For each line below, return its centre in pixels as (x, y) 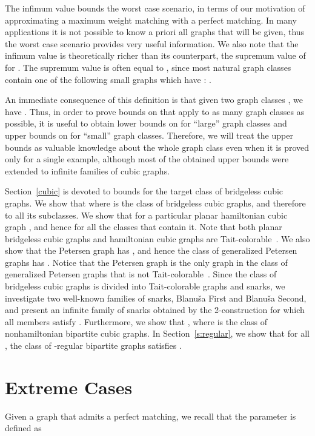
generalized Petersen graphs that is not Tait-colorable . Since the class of (141, 274)
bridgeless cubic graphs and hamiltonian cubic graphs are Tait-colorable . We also (157, 238)
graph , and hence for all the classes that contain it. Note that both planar (144, 227)
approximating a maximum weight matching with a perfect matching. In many (151, 20)
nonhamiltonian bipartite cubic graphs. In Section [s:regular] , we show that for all (157, 333)
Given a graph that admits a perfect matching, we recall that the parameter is (151, 416)
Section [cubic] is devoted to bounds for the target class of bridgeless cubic (144, 191)
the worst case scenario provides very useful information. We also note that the (152, 43)
